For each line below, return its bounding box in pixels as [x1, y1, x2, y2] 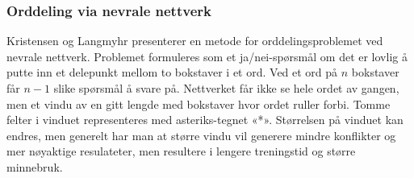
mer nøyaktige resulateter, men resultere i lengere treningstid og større [6, 143, 356, 159]
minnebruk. [6, 158, 63, 175]
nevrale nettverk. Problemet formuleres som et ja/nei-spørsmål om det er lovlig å [6, 48, 408, 64]
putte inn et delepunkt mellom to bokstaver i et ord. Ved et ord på [6, 64, 338, 81]
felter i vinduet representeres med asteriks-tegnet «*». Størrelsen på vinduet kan [6, 111, 404, 128]
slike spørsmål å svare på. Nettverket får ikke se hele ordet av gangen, [53, 80, 399, 96]
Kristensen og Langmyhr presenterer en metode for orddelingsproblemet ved [6, 32, 383, 49]
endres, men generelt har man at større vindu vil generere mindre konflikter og [6, 126, 396, 143]
